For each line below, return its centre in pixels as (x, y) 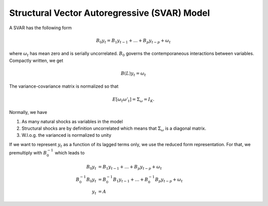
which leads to (70, 153)
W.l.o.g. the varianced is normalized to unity (67, 135)
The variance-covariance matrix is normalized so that (64, 86)
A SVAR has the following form (40, 28)
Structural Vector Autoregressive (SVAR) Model (110, 13)
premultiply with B (28, 153)
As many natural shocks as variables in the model (72, 121)
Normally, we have (28, 112)
